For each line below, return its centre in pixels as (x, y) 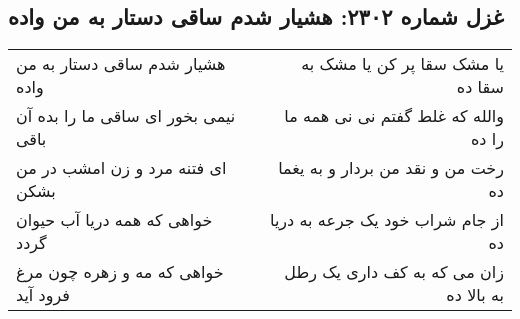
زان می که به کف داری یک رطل (394, 272)
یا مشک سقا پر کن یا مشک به (402, 64)
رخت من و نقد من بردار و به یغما (391, 168)
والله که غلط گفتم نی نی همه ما (394, 116)
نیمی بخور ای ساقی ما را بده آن (126, 116)
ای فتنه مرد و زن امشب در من (121, 168)
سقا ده (480, 87)
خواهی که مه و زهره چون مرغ (120, 272)
